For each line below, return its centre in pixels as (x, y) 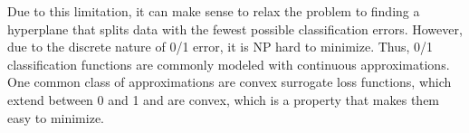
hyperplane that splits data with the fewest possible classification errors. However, (235, 28)
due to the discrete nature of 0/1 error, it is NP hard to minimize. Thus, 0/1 (220, 47)
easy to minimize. (56, 117)
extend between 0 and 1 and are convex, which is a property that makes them (224, 99)
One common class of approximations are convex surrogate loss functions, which (230, 82)
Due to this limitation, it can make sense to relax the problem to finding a (214, 11)
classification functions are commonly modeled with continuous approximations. (229, 64)
